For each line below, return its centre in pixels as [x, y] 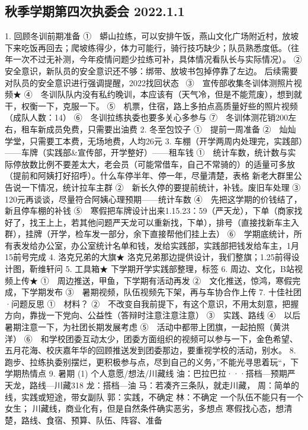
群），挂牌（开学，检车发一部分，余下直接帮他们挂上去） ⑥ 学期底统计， [149, 234]
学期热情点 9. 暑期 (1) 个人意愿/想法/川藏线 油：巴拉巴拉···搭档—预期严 [150, 373]
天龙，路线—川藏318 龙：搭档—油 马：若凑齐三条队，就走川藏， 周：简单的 [152, 385]
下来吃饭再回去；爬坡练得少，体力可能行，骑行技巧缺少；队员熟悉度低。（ [148, 47]
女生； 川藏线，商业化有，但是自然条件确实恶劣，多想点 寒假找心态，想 [145, 408]
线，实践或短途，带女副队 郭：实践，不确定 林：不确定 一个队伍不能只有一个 [154, 396]
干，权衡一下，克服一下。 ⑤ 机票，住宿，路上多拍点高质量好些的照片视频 [151, 105]
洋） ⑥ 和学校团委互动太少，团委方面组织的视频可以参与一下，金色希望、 [151, 338]
